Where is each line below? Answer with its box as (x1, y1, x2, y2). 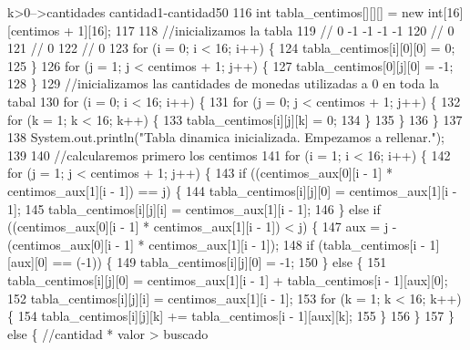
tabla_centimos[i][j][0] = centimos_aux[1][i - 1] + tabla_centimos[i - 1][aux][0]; (7, 270, 448, 289)
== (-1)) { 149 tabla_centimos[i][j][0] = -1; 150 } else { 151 (52, 252, 387, 272)
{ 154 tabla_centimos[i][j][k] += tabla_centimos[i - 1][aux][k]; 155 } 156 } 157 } (7, 306, 455, 325)
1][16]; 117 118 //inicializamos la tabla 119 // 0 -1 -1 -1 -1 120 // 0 (77, 20, 455, 39)
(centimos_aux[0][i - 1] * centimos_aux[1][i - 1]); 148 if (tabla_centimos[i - (7, 234, 425, 253)
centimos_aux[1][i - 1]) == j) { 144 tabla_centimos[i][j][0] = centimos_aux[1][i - (7, 180, 457, 200)
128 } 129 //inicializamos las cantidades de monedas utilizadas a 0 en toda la (7, 74, 440, 93)
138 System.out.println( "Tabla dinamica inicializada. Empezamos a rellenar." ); (7, 128, 445, 147)
